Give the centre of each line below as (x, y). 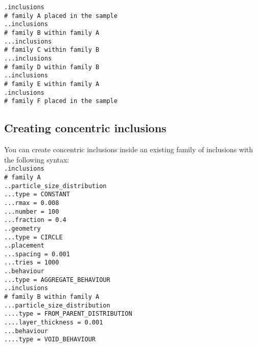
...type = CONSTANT (37, 195)
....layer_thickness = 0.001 (54, 323)
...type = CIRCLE (33, 237)
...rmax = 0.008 (32, 203)
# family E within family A (52, 84)
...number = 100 (32, 211)
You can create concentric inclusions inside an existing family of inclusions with (129, 149)
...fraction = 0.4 (35, 220)
